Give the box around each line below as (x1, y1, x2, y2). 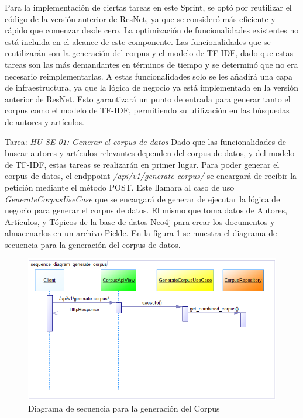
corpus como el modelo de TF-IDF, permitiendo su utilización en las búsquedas (5, 104, 290, 116)
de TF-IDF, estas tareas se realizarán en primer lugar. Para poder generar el (5, 158, 280, 170)
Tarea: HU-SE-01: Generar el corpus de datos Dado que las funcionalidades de (5, 135, 286, 147)
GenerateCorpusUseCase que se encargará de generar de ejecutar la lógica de (5, 192, 280, 205)
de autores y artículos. (5, 115, 84, 127)
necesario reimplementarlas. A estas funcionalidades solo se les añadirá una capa (5, 70, 292, 82)
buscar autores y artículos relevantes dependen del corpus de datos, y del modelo (5, 147, 295, 159)
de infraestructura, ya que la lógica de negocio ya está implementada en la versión (5, 81, 299, 94)
